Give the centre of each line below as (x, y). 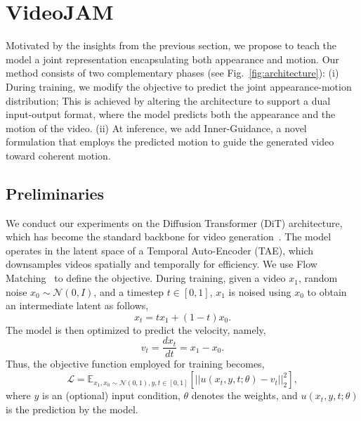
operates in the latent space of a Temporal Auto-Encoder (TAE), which (160, 250)
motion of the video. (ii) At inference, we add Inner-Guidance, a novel (156, 128)
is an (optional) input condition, (111, 395)
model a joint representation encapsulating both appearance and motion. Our (172, 59)
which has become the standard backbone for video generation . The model (169, 237)
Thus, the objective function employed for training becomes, (135, 364)
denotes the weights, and (244, 395)
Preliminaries (55, 193)
